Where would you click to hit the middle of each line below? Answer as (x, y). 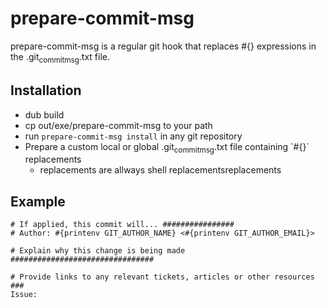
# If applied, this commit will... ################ (122, 225)
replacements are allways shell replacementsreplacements (160, 170)
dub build (44, 114)
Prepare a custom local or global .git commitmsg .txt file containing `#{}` (167, 147)
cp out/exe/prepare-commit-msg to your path (118, 125)
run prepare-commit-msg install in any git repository (133, 136)
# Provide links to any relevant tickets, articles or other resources (162, 277)
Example (38, 201)
